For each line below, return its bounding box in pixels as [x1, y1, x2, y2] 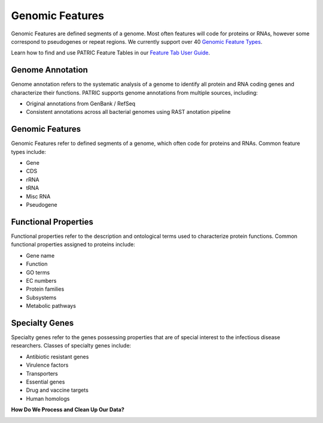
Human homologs [26, 395, 70, 402]
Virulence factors [26, 361, 69, 368]
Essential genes [26, 378, 65, 385]
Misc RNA [26, 192, 51, 200]
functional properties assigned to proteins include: [11, 241, 136, 248]
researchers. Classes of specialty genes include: [11, 342, 132, 349]
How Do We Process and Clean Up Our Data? [11, 406, 125, 413]
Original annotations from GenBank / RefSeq [26, 100, 136, 107]
